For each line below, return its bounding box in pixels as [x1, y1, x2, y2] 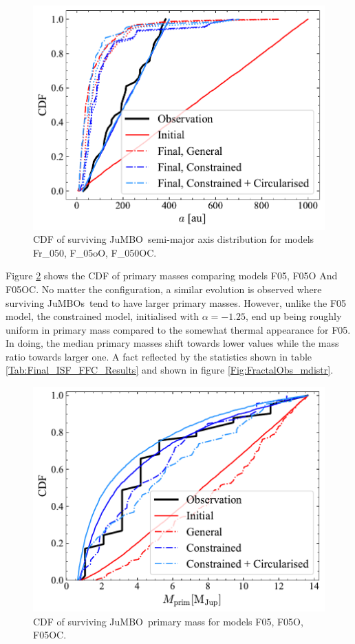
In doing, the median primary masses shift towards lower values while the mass [6, 336, 339, 350]
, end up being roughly [246, 309, 342, 323]
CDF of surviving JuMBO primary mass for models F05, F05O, [33, 614, 303, 628]
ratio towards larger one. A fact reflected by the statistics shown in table [6, 349, 312, 363]
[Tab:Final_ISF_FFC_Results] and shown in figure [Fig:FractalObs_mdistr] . [6, 363, 334, 377]
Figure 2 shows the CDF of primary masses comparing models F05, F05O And [6, 268, 338, 283]
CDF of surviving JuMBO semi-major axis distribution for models [33, 232, 314, 246]
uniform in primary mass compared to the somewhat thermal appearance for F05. [6, 322, 351, 336]
